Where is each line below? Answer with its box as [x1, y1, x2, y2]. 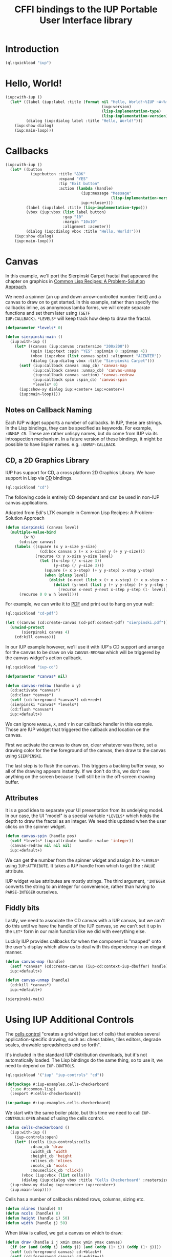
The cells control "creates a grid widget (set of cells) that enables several [5, 1030, 160, 1037]
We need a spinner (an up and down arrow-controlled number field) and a [5, 293, 161, 299]
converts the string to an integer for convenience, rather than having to [5, 883, 155, 889]
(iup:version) [101, 104, 132, 109]
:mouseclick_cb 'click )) [30, 1168, 83, 1173]
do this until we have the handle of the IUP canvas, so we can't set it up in [5, 923, 161, 929]
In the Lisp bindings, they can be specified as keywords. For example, [5, 424, 153, 431]
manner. [5, 949, 23, 955]
